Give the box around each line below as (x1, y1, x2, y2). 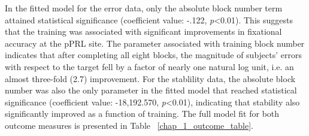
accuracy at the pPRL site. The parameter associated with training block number (5, 37, 305, 49)
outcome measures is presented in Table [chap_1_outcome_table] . (5, 119, 253, 131)
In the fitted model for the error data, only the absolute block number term (5, 2, 283, 14)
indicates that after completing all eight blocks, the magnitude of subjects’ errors (5, 49, 302, 61)
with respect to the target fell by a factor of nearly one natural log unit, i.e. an (5, 60, 294, 72)
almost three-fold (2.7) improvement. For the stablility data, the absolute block (5, 72, 296, 84)
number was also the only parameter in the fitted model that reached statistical (5, 84, 297, 96)
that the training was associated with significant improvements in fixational (5, 25, 282, 38)
